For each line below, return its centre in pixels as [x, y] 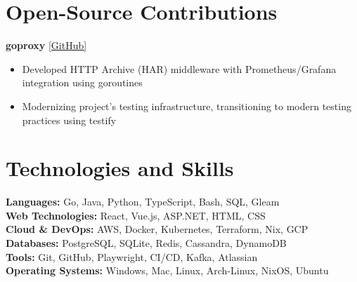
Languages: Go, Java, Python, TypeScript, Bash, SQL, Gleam [143, 202]
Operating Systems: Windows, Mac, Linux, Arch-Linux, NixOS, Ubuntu [167, 270]
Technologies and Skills [120, 168]
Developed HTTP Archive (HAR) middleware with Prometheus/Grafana [179, 68]
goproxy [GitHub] [46, 45]
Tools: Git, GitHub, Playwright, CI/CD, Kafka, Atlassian [132, 256]
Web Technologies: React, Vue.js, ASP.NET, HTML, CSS [136, 215]
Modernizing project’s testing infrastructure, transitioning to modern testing [187, 106]
